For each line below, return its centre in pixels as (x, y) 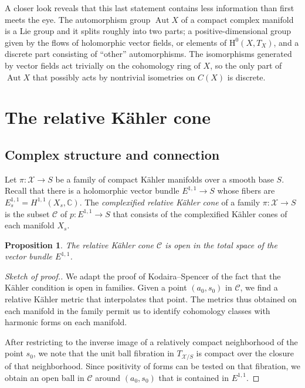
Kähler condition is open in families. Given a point (96, 287)
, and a (286, 42)
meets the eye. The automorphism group (78, 19)
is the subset (27, 213)
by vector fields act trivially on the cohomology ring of (103, 65)
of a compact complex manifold (237, 19)
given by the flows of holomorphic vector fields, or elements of (116, 42)
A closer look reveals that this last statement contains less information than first (150, 8)
